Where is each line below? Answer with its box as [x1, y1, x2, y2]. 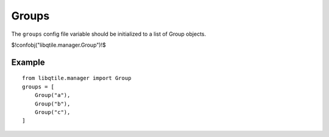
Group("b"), [34, 100, 71, 107]
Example [11, 57, 45, 67]
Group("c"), [34, 109, 71, 115]
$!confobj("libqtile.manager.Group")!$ [11, 41, 106, 48]
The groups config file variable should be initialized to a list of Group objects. [11, 30, 207, 38]
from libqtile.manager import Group [22, 75, 132, 82]
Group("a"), [34, 92, 71, 99]
